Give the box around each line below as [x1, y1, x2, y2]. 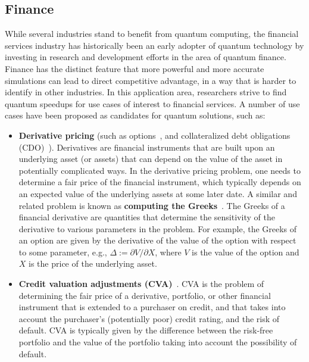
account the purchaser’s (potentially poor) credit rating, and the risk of [18, 312, 280, 324]
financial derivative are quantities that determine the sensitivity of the [18, 211, 275, 223]
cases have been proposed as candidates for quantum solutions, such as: [5, 109, 266, 121]
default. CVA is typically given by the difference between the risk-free [18, 324, 273, 336]
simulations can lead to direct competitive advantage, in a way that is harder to [5, 74, 296, 86]
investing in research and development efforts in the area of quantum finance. [5, 51, 286, 63]
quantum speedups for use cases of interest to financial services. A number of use [5, 97, 300, 110]
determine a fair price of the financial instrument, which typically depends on [18, 176, 301, 188]
